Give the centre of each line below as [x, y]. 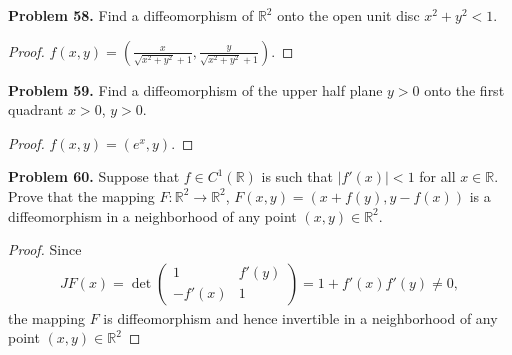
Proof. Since [45, 249]
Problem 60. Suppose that [94, 176]
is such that [297, 176]
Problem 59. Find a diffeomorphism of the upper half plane [195, 89]
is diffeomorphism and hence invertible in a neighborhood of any [300, 317]
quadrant [36, 109]
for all [437, 176]
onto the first [464, 89]
